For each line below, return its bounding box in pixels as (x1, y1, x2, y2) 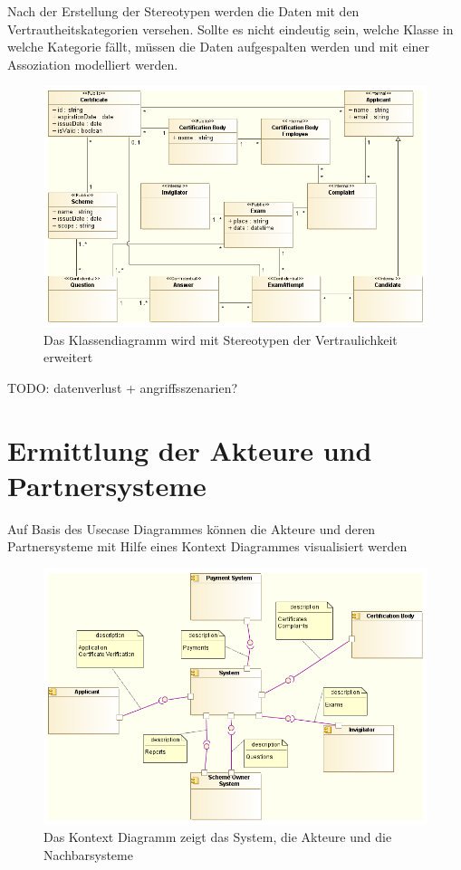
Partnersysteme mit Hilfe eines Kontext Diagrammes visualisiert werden (7, 537, 408, 556)
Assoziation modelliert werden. (7, 54, 178, 73)
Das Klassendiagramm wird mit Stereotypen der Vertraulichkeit (43, 330, 398, 349)
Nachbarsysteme (43, 845, 133, 864)
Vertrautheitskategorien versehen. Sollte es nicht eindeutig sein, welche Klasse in (7, 19, 454, 38)
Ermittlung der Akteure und (7, 431, 372, 468)
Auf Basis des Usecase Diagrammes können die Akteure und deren (7, 519, 376, 538)
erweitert (43, 348, 93, 367)
